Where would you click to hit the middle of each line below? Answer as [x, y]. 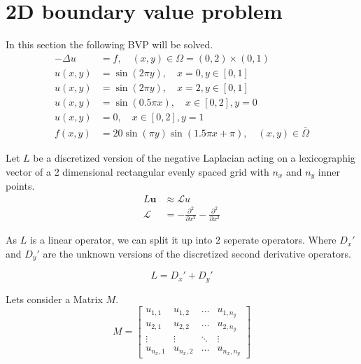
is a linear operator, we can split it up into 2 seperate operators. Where [183, 240]
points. [20, 186]
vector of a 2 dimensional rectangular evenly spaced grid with [137, 171]
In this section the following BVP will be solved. [109, 44]
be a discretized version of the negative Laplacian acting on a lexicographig [194, 158]
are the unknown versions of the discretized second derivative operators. [197, 253]
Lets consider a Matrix [54, 299]
